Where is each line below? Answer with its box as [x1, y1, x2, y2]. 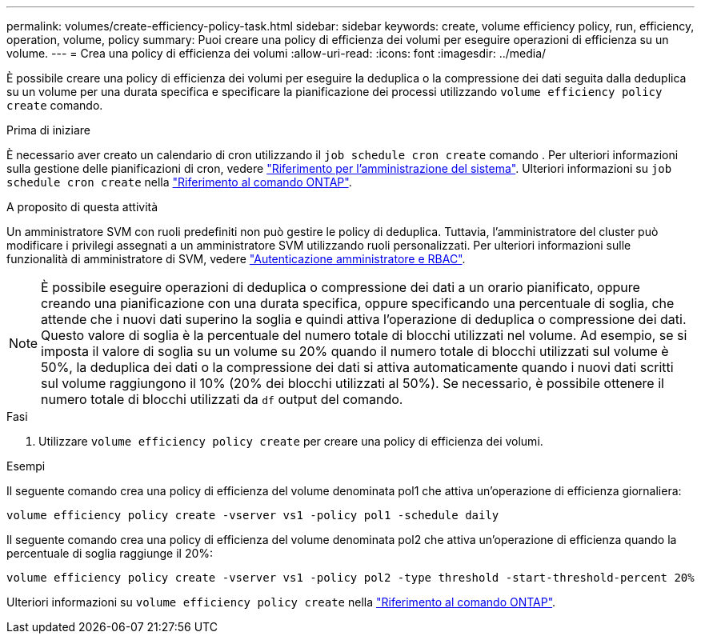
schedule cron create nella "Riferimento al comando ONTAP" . [6, 175, 352, 189]
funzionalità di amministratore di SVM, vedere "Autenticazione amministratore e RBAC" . [6, 252, 466, 266]
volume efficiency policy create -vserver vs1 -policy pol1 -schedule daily [6, 509, 499, 522]
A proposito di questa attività [6, 200, 158, 214]
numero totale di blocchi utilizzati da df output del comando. [41, 391, 403, 407]
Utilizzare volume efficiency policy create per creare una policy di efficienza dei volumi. [38, 434, 543, 448]
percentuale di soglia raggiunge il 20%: [6, 546, 214, 560]
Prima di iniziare [6, 123, 90, 137]
